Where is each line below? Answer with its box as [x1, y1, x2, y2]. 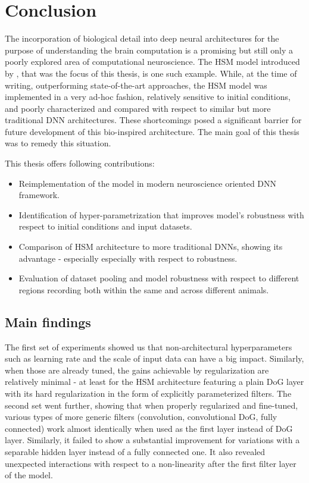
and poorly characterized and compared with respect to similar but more [5, 102, 271, 114]
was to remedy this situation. [5, 137, 111, 149]
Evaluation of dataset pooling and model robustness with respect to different [18, 272, 299, 284]
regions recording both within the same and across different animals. [18, 283, 269, 296]
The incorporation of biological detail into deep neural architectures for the [5, 32, 279, 45]
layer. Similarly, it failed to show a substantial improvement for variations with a [5, 434, 300, 446]
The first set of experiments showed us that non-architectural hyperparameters [5, 340, 292, 353]
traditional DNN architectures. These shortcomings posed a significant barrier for [5, 114, 302, 126]
